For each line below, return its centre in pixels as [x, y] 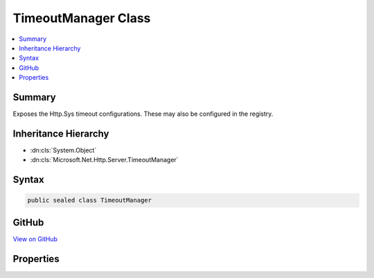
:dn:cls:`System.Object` [63, 150]
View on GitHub [35, 238]
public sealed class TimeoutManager [90, 200]
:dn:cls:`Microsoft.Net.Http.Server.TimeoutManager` [105, 160]
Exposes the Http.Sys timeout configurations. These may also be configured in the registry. [143, 114]
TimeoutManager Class [82, 18]
